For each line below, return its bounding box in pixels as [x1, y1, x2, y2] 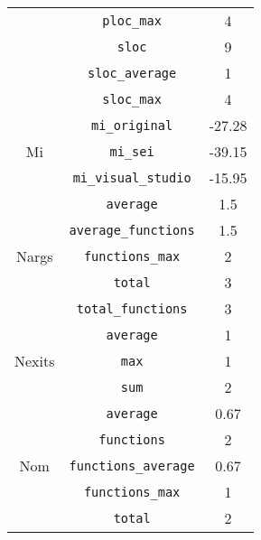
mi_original [91, 117, 173, 133]
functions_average [69, 458, 195, 473]
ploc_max [102, 13, 162, 28]
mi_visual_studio [72, 170, 191, 185]
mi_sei [109, 144, 154, 159]
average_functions [69, 222, 195, 237]
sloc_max [102, 91, 162, 107]
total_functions [76, 301, 188, 316]
